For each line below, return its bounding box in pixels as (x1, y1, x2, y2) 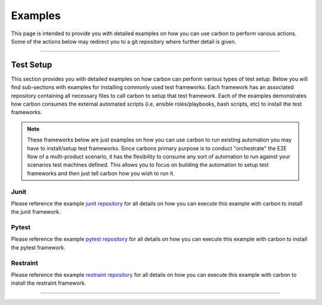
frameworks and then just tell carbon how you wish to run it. (27, 170, 175, 177)
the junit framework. (11, 208, 61, 215)
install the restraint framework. (11, 279, 86, 286)
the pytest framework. (11, 244, 66, 251)
